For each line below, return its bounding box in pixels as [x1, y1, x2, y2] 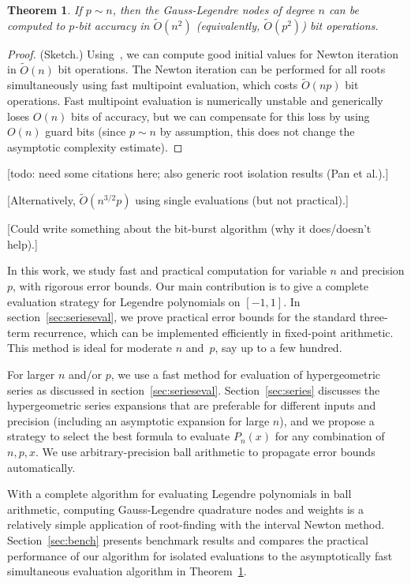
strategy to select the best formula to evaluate [7, 428, 230, 444]
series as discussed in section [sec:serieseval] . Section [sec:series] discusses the [7, 381, 380, 398]
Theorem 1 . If [7, 2, 82, 17]
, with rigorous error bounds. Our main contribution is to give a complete [13, 278, 368, 294]
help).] [7, 235, 38, 252]
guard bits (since [45, 123, 126, 140]
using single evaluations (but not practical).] [135, 192, 349, 208]
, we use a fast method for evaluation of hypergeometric [110, 365, 381, 382]
